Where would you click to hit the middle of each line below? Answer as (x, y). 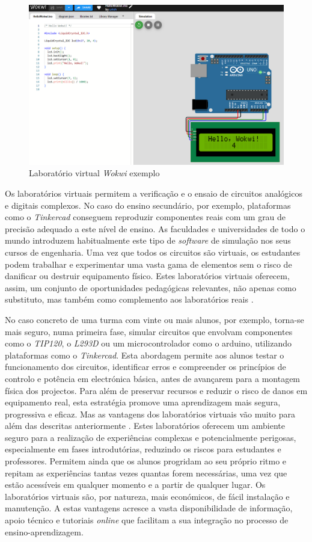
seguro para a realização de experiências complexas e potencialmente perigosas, (151, 437)
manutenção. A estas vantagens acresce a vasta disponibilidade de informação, (149, 508)
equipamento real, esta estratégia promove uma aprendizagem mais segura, (143, 402)
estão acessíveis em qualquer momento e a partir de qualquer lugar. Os (135, 485)
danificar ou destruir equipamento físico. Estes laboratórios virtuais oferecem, (147, 276)
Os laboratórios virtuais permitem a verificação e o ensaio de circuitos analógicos (154, 193)
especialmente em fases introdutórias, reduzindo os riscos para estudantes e (143, 449)
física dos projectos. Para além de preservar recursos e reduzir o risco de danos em (156, 390)
